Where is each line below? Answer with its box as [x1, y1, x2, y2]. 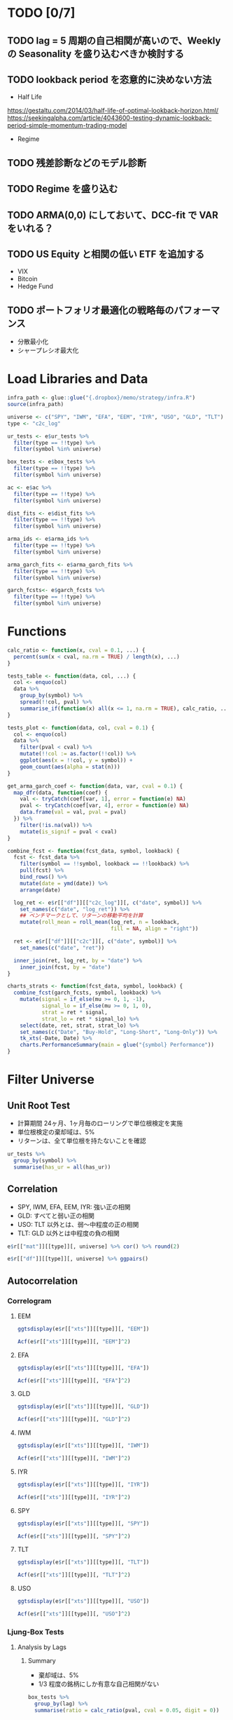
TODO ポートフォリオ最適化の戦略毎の [7, 304, 174, 316]
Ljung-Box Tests [7, 1627, 64, 1637]
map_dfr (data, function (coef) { [13, 789, 108, 796]
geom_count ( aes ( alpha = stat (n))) [20, 763, 120, 770]
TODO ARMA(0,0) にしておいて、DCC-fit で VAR [7, 209, 218, 221]
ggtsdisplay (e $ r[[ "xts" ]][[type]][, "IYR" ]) [17, 1481, 150, 1488]
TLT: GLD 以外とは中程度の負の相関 [17, 1229, 120, 1237]
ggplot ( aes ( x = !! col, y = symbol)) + [20, 757, 133, 764]
